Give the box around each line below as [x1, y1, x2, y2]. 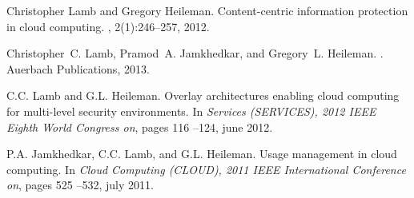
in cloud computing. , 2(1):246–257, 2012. [6, 18, 210, 34]
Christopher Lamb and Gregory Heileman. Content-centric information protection [6, 2, 408, 18]
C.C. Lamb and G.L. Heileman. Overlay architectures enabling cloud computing [6, 87, 400, 104]
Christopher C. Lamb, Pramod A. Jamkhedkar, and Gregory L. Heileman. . [6, 45, 384, 61]
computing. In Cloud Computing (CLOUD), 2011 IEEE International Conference [6, 160, 406, 177]
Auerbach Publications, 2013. [6, 60, 150, 77]
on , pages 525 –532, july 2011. [6, 176, 154, 193]
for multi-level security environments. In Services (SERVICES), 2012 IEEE [6, 102, 376, 119]
